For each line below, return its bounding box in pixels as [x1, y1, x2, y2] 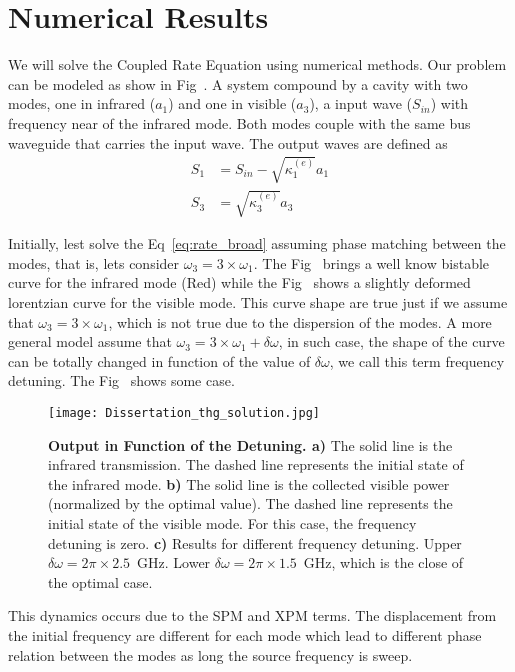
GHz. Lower [137, 552, 211, 573]
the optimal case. [48, 571, 153, 592]
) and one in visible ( [168, 93, 297, 114]
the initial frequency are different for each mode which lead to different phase [8, 625, 482, 645]
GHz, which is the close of [303, 552, 464, 573]
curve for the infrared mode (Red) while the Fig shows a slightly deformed [8, 272, 471, 293]
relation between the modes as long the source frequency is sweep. [8, 644, 413, 665]
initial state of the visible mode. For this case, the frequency [48, 513, 417, 534]
